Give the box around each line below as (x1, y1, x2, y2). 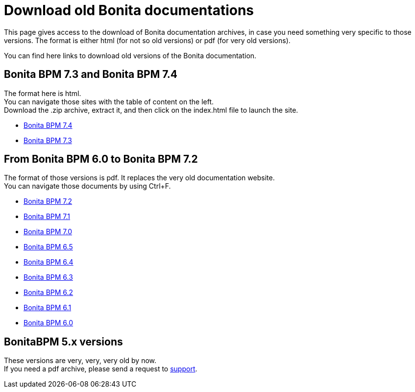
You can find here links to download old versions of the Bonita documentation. (4, 51, 257, 60)
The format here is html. (4, 89, 81, 98)
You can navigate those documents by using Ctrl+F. (4, 182, 171, 191)
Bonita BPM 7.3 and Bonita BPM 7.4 (4, 68, 177, 81)
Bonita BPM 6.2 (24, 288, 73, 297)
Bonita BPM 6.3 (24, 273, 73, 282)
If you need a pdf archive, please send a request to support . (4, 365, 197, 373)
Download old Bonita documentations (4, 2, 254, 19)
